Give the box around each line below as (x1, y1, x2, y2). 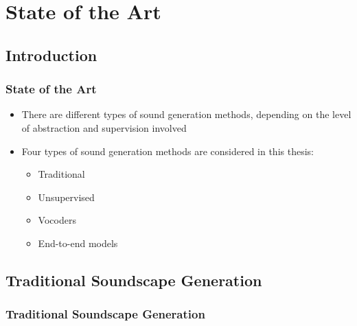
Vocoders (38, 213, 76, 227)
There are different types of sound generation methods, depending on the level (21, 107, 352, 121)
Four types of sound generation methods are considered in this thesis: (21, 143, 314, 158)
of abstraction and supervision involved (21, 120, 187, 135)
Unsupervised (38, 189, 95, 204)
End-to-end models (38, 235, 118, 250)
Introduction (5, 44, 97, 65)
